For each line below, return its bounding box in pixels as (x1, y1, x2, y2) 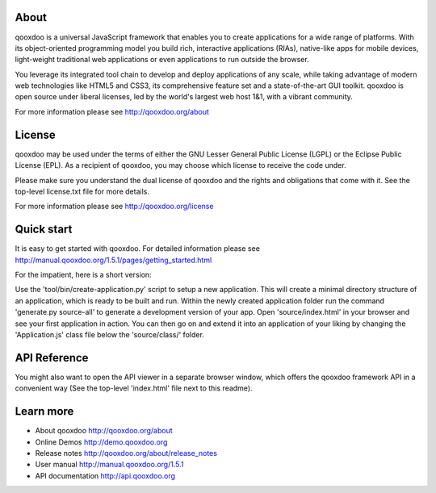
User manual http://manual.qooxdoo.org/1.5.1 (35, 460, 184, 470)
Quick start (15, 223, 73, 236)
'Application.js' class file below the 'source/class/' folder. (15, 329, 205, 339)
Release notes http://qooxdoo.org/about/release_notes (35, 448, 218, 457)
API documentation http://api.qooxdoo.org (35, 470, 176, 480)
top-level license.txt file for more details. (15, 186, 149, 196)
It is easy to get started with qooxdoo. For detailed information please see (15, 244, 260, 253)
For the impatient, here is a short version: (15, 270, 153, 280)
